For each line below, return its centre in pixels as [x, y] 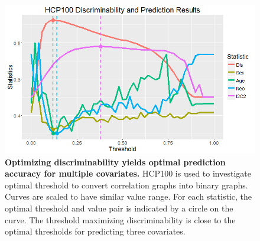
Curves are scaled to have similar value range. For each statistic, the [128, 196]
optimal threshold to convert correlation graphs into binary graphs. [126, 185]
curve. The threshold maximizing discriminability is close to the [120, 219]
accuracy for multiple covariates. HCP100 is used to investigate [128, 173]
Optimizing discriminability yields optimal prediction [115, 162]
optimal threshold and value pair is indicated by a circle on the [119, 208]
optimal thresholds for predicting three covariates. [95, 231]
